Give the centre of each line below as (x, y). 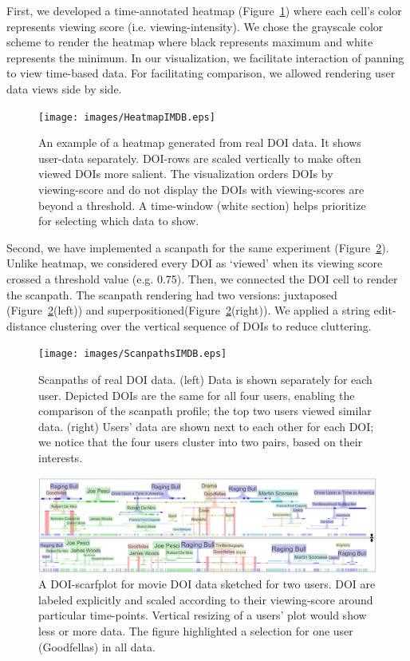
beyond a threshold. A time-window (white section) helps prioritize (202, 205)
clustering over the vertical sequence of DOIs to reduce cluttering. (211, 325)
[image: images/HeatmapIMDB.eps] (127, 117)
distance (26, 325)
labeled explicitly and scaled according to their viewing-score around (206, 599)
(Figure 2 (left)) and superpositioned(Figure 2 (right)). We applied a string (188, 310)
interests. (61, 457)
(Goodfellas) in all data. (97, 646)
